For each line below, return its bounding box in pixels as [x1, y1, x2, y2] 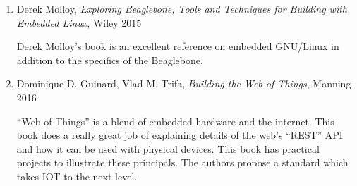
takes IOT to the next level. [16, 168, 138, 183]
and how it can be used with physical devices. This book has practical [16, 141, 320, 156]
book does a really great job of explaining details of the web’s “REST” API [16, 128, 343, 142]
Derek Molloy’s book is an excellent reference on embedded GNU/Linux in [16, 39, 339, 54]
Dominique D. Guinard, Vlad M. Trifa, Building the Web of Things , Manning [16, 76, 351, 91]
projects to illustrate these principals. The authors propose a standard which [16, 155, 349, 170]
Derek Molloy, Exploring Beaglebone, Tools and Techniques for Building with [16, 1, 348, 15]
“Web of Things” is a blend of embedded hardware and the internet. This [16, 113, 334, 128]
